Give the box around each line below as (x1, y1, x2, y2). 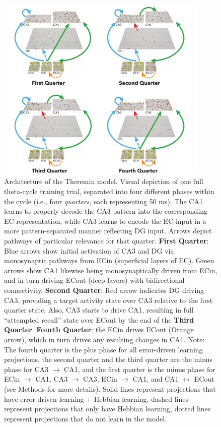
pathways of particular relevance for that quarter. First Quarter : (4, 235, 209, 246)
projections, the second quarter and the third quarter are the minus (4, 354, 212, 364)
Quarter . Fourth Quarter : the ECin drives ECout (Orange (4, 324, 194, 335)
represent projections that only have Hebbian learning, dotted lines (4, 403, 211, 414)
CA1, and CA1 (132, 374, 179, 384)
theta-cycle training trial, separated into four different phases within (4, 186, 214, 197)
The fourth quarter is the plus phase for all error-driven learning (4, 344, 203, 354)
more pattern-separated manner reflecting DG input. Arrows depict (4, 225, 212, 236)
